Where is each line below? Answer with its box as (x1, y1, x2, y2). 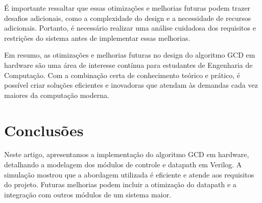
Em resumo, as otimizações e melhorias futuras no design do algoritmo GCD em (4, 49, 255, 60)
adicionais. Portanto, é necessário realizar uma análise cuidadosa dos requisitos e (4, 22, 256, 33)
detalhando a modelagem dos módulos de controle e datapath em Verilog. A (4, 159, 242, 170)
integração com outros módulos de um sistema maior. (4, 189, 172, 199)
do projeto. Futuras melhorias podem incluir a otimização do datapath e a (4, 179, 236, 190)
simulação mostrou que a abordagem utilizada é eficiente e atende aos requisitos (4, 169, 254, 180)
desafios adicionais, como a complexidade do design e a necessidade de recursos (4, 12, 251, 23)
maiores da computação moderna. (4, 89, 109, 100)
